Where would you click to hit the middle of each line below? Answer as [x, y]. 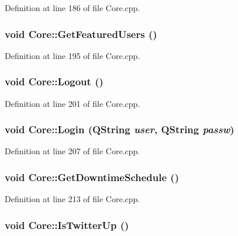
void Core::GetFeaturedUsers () [81, 34]
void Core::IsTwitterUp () [67, 225]
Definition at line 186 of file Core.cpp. [73, 8]
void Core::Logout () [54, 81]
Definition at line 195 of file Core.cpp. [73, 55]
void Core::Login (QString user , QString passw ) [120, 129]
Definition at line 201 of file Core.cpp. [73, 103]
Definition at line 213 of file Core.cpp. [73, 199]
